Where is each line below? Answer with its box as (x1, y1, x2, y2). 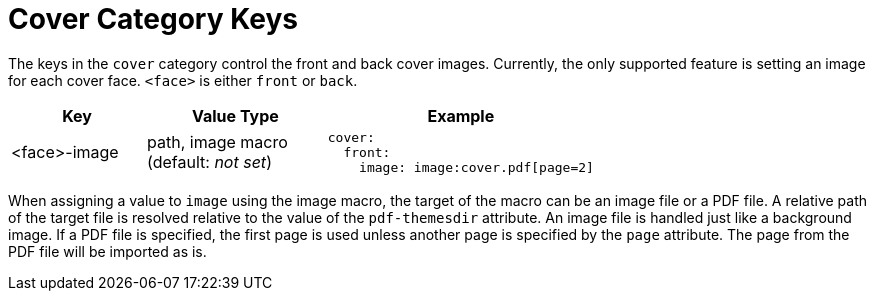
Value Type (191, 105, 279, 126)
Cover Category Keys (8, 2, 298, 36)
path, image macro (147, 132, 288, 153)
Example (427, 105, 495, 126)
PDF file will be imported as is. (8, 242, 207, 260)
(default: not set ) (147, 152, 272, 173)
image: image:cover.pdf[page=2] (359, 159, 594, 175)
